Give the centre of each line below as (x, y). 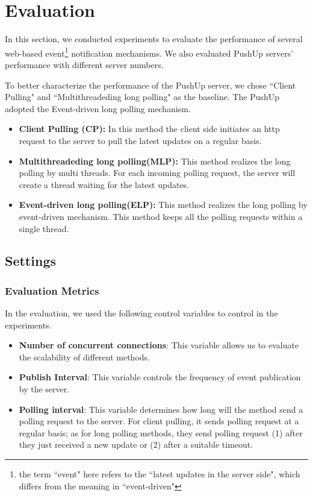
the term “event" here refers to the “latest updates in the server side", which (160, 474)
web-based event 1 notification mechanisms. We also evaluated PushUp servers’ (149, 52)
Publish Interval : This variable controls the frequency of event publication (160, 377)
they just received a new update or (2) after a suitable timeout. (136, 444)
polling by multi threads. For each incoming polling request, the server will (157, 173)
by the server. (44, 389)
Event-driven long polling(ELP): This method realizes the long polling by (163, 205)
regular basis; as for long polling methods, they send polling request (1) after (161, 432)
